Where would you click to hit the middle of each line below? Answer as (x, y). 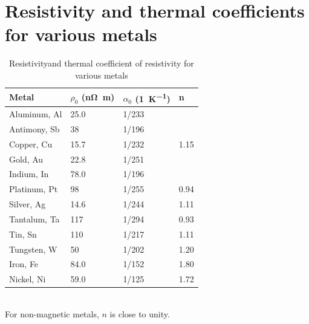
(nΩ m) (98, 96)
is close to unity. (140, 313)
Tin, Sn (23, 234)
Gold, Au (26, 159)
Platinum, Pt (34, 189)
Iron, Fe (24, 264)
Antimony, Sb (34, 128)
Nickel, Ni (28, 279)
